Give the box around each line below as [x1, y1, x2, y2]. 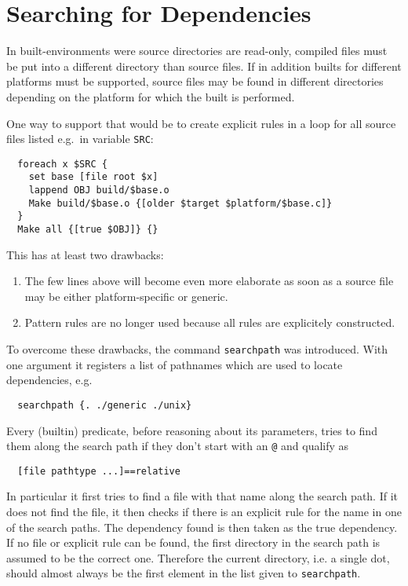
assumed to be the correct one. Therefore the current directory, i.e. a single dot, [6, 549, 390, 566]
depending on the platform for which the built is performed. [6, 88, 295, 104]
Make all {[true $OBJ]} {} [17, 224, 158, 236]
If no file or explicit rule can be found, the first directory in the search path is [6, 534, 381, 551]
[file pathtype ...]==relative [17, 465, 180, 477]
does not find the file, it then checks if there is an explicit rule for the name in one [6, 504, 402, 520]
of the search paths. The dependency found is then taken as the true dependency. [6, 518, 398, 535]
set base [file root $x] [28, 171, 158, 183]
